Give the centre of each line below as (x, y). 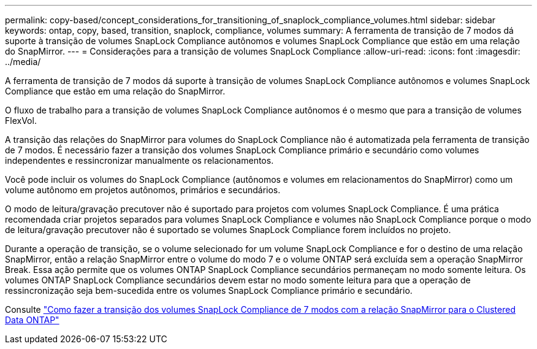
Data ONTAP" (32, 320)
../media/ (23, 62)
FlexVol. (21, 121)
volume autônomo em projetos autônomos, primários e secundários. (143, 190)
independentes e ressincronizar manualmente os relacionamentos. (139, 160)
